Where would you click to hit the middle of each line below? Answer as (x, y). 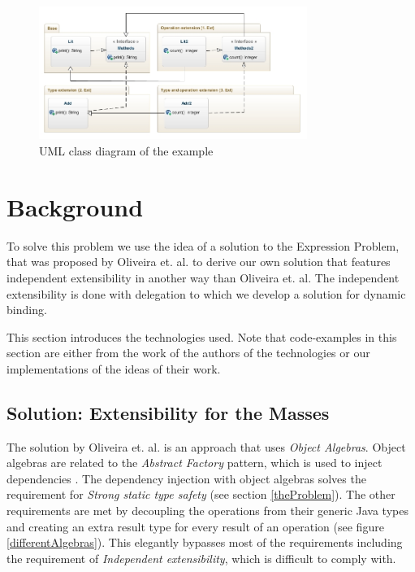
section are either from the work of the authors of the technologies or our (188, 353)
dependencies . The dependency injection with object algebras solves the (186, 478)
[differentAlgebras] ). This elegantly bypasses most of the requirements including (205, 542)
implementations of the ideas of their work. (114, 368)
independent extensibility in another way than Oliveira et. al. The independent (203, 277)
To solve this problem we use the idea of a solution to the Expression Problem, (203, 245)
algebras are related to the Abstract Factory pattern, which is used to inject (195, 463)
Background (75, 206)
